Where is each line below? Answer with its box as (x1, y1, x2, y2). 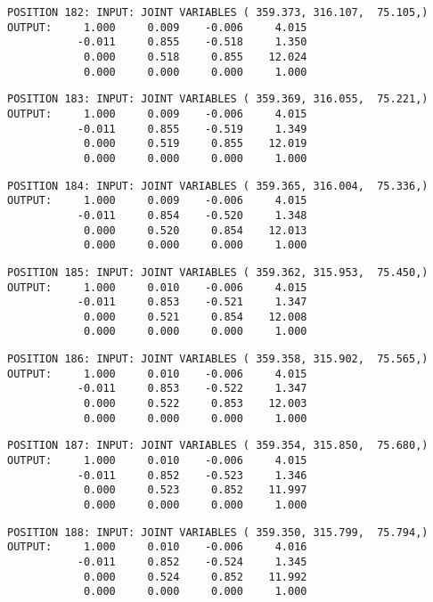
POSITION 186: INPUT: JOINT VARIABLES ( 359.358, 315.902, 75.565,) (7, 353, 429, 366)
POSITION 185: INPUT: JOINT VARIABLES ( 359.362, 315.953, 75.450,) (7, 265, 429, 279)
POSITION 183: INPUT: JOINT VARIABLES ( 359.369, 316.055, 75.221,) (7, 93, 429, 106)
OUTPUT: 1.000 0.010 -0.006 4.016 (7, 541, 307, 554)
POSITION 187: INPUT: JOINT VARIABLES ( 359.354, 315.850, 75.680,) (7, 439, 429, 452)
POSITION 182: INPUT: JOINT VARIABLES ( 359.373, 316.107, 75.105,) (7, 6, 429, 19)
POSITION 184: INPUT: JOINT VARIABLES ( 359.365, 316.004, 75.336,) (7, 179, 429, 192)
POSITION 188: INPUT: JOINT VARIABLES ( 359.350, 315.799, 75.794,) (7, 525, 429, 539)
